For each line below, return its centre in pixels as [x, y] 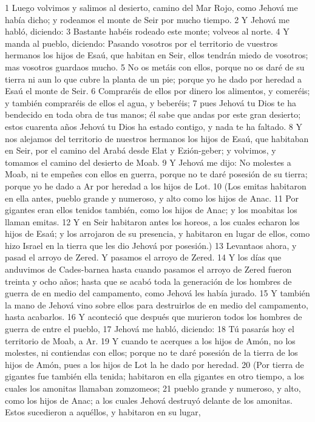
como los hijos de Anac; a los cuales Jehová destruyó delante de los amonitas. [149, 400]
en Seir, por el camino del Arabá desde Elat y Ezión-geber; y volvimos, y [141, 150]
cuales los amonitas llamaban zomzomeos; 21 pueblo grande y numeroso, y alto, [153, 388]
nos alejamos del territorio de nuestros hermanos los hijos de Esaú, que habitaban [157, 138]
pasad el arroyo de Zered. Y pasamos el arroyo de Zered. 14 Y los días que [143, 257]
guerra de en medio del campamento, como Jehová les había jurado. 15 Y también [157, 293]
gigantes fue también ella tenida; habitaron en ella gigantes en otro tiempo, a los [155, 376]
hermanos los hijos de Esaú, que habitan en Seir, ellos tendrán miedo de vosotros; [157, 55]
